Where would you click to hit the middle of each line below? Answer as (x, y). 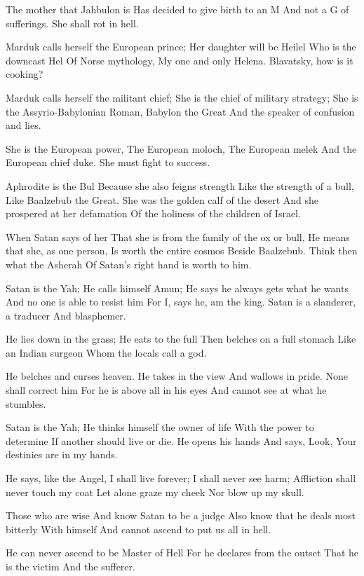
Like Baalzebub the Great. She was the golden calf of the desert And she (162, 199)
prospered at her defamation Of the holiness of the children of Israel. (153, 213)
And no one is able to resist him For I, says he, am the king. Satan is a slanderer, (181, 302)
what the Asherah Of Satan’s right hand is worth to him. (129, 264)
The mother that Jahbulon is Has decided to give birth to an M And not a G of (177, 9)
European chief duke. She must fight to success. (108, 162)
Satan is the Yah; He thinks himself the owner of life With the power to (160, 427)
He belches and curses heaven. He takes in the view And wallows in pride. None (177, 376)
